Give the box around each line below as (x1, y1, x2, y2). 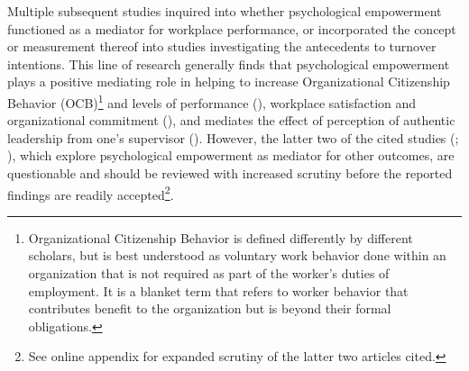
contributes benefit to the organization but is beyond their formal (28, 299, 391, 318)
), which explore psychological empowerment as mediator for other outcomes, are (7, 146, 455, 165)
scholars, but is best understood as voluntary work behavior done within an (28, 246, 446, 265)
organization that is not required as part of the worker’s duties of (28, 264, 390, 283)
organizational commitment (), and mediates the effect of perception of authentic (7, 111, 455, 130)
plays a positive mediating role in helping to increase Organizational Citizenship (7, 72, 450, 91)
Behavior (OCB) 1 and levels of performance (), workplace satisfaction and (7, 90, 417, 112)
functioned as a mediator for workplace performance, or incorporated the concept (7, 19, 456, 38)
